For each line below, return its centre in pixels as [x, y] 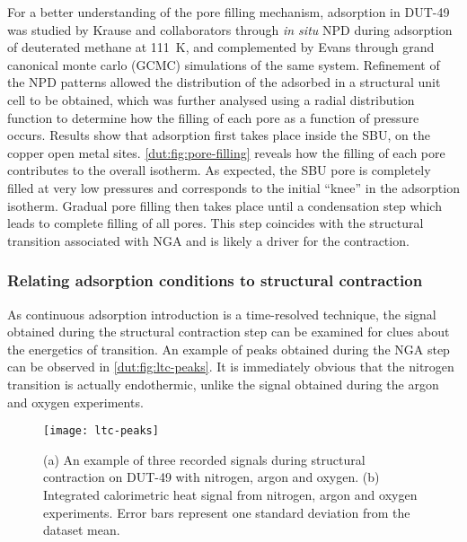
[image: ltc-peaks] [101, 431]
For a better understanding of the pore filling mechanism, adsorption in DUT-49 [229, 12]
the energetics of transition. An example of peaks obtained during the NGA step [229, 349]
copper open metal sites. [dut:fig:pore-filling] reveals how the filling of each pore [226, 152]
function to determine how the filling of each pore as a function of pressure [213, 117]
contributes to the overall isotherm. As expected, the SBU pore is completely [219, 170]
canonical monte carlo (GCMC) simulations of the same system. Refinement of [224, 64]
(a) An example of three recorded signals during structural [204, 459]
